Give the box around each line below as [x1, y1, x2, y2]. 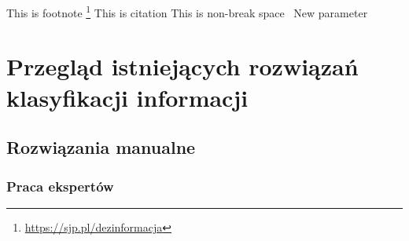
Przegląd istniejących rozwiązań [6, 50, 359, 82]
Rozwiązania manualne [6, 135, 196, 159]
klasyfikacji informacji [6, 81, 249, 113]
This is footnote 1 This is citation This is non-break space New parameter [6, 2, 368, 20]
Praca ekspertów [6, 176, 114, 195]
